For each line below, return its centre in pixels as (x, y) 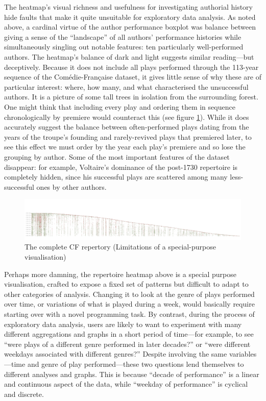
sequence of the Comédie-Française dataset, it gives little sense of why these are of (133, 77)
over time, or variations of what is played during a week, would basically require (129, 304)
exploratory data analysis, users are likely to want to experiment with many (123, 324)
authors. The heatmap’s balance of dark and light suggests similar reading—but (129, 56)
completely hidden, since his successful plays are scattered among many (116, 177)
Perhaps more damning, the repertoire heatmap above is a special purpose (120, 274)
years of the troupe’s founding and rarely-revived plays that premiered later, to (128, 136)
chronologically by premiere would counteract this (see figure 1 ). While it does (127, 117)
